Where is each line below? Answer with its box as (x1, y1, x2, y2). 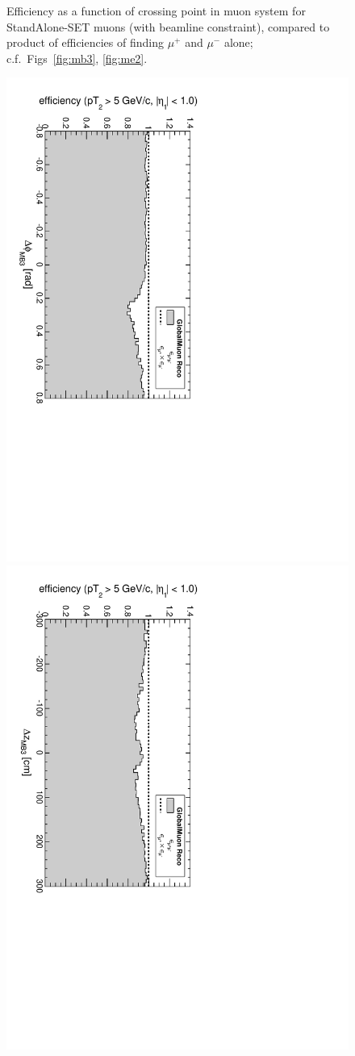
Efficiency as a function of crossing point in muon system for (6, 2, 306, 19)
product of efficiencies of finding (6, 34, 164, 51)
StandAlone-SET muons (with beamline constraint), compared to (6, 18, 330, 35)
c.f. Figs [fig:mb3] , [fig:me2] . (6, 49, 148, 66)
